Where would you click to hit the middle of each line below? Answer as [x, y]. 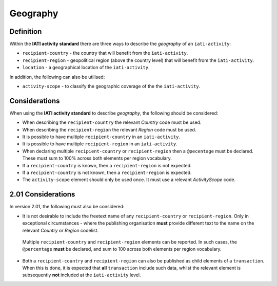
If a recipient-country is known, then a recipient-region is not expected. [107, 165]
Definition [26, 31]
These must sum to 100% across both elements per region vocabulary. [97, 158]
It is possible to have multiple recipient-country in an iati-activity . [101, 137]
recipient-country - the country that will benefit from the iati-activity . [105, 53]
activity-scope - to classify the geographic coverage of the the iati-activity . [111, 86]
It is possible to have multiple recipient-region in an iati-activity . [100, 144]
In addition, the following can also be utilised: [57, 77]
